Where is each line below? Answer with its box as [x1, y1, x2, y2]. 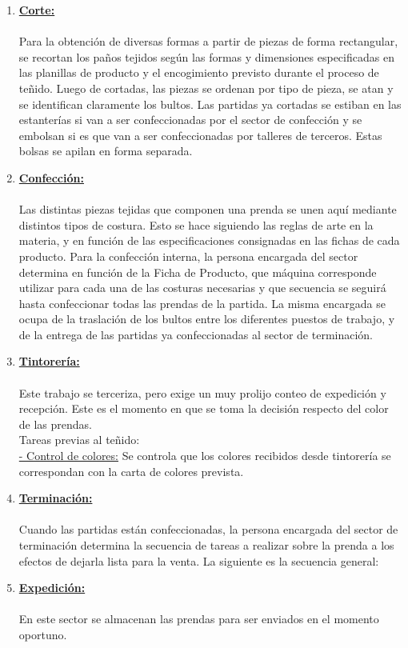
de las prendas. [18, 415, 92, 432]
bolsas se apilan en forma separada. [18, 142, 193, 159]
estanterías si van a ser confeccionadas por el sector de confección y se [18, 111, 362, 128]
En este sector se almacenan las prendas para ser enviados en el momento [18, 610, 379, 627]
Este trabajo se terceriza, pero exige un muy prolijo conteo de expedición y [18, 384, 386, 401]
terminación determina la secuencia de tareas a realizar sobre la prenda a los [18, 537, 394, 553]
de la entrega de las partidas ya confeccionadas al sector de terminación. [18, 326, 373, 342]
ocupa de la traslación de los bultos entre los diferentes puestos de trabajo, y [18, 310, 395, 327]
